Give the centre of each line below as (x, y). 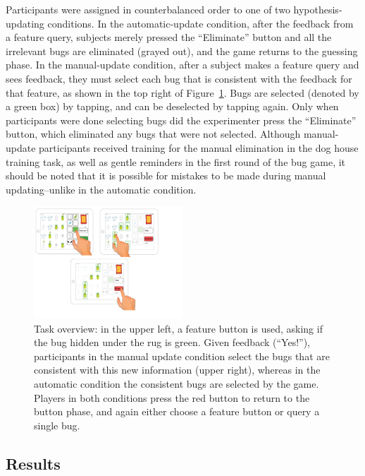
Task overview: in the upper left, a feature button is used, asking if (178, 328)
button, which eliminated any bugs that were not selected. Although (153, 134)
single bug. (57, 425)
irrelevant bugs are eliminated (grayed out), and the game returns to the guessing (182, 50)
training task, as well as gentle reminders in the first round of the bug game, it (176, 161)
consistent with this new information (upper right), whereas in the (177, 370)
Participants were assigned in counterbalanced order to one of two (148, 9)
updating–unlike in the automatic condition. (101, 189)
